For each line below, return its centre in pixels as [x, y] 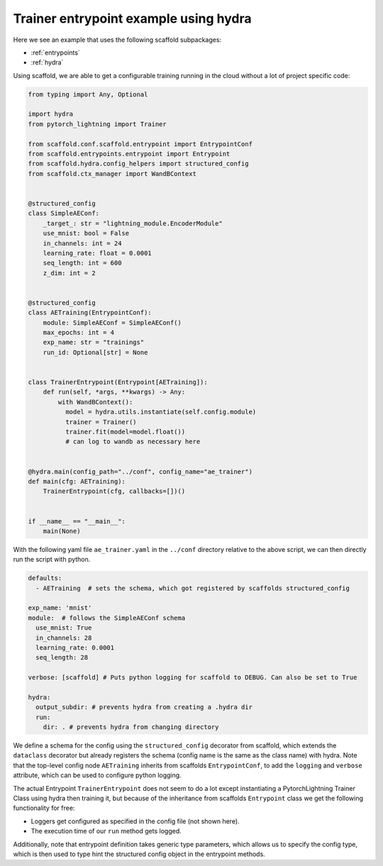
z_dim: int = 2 [69, 273]
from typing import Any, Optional [88, 94]
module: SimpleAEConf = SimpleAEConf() [112, 322]
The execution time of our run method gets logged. [106, 831]
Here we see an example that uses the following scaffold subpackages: [117, 40]
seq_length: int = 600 [82, 263]
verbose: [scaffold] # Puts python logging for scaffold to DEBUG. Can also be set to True [193, 678]
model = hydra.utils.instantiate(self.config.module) [161, 412]
